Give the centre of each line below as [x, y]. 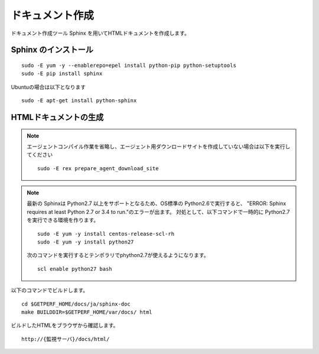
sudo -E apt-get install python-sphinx [79, 101]
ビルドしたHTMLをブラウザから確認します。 [65, 326]
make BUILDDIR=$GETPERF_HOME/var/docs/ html [87, 312]
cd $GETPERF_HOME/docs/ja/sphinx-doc [76, 304]
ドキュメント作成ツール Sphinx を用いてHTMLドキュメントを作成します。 [100, 33]
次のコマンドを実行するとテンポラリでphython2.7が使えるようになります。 [118, 255]
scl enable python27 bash [75, 269]
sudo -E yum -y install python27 [86, 242]
